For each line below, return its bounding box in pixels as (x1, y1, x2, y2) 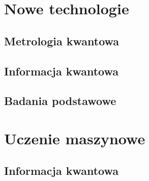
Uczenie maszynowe (4, 127, 145, 148)
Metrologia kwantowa (4, 33, 120, 48)
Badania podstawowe (4, 93, 116, 109)
